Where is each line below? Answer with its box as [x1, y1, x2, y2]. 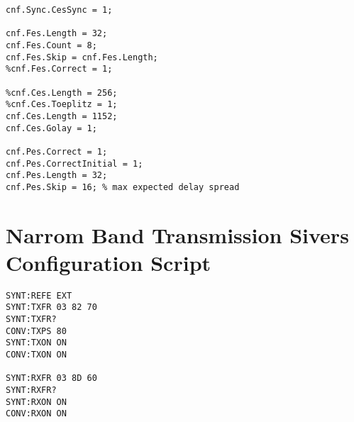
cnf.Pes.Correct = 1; [6, 146, 108, 157]
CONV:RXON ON [6, 409, 67, 419]
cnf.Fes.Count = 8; [6, 40, 97, 50]
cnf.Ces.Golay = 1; [6, 123, 97, 133]
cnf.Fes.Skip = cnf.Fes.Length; [6, 52, 158, 62]
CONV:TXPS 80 [6, 326, 67, 336]
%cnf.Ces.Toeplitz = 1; [6, 99, 118, 110]
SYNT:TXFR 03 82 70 [6, 302, 97, 313]
